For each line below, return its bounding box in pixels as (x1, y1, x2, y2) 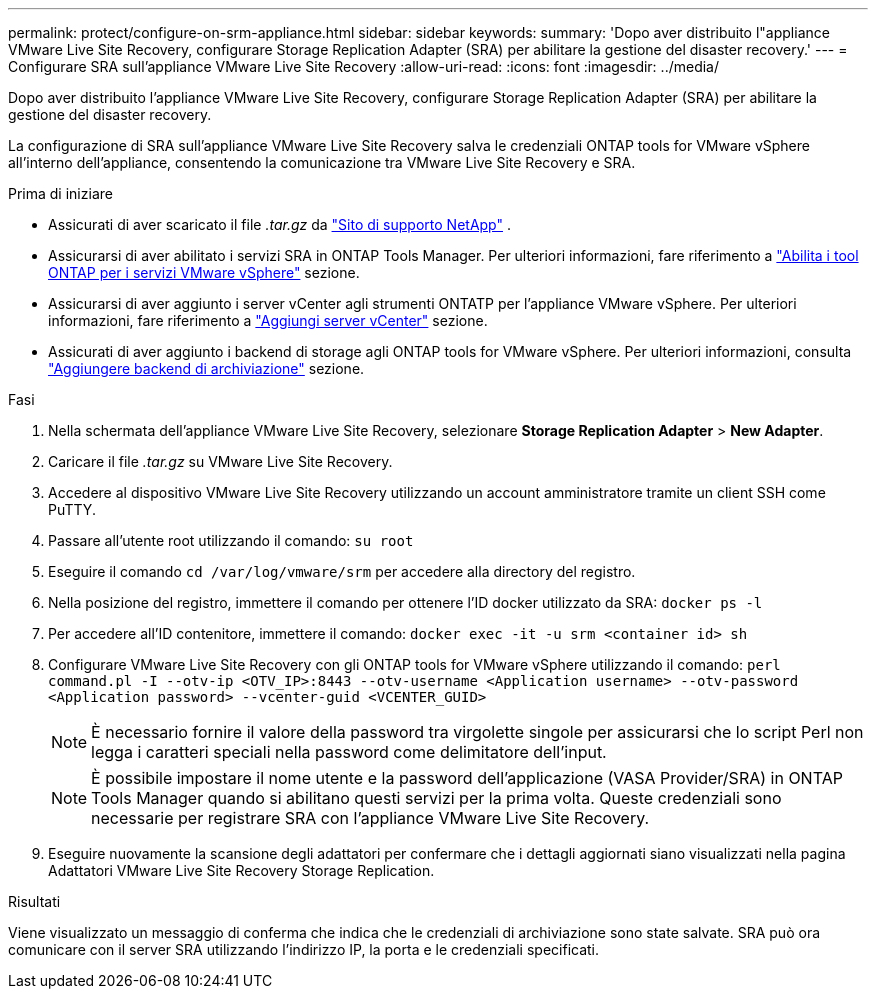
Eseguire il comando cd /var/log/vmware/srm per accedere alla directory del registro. (48, 563, 636, 580)
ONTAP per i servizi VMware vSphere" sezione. (48, 264, 360, 281)
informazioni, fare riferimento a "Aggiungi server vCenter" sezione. (48, 312, 488, 329)
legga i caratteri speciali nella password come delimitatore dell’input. (91, 742, 607, 762)
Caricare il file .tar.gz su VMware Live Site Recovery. (48, 453, 393, 470)
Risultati (8, 893, 61, 910)
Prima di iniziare (8, 185, 113, 202)
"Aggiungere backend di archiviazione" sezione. (48, 360, 365, 377)
